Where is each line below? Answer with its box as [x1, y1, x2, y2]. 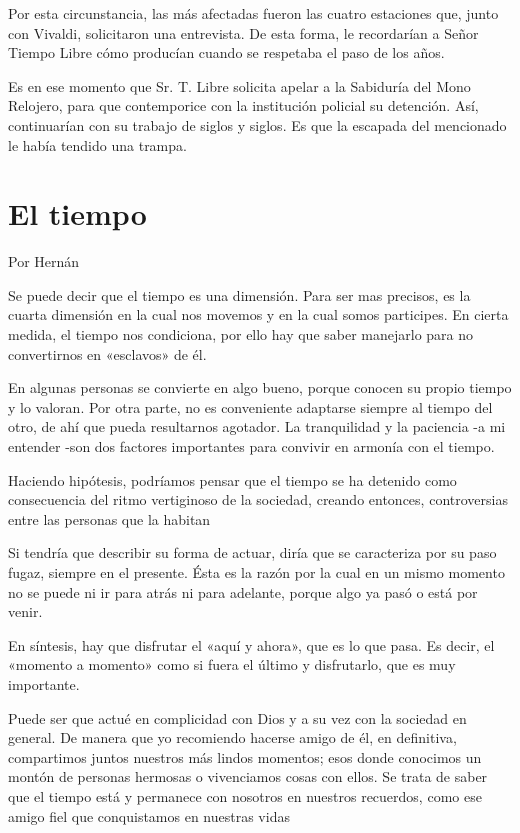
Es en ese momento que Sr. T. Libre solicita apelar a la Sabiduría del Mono [8, 75, 471, 96]
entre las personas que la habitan [8, 508, 211, 529]
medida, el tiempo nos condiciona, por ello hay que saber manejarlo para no [8, 324, 474, 345]
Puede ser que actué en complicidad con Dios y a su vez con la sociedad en [8, 707, 467, 728]
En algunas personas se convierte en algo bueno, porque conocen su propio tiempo [8, 377, 512, 398]
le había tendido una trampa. [8, 134, 187, 155]
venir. [8, 601, 43, 622]
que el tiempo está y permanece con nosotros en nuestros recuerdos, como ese [8, 785, 482, 806]
